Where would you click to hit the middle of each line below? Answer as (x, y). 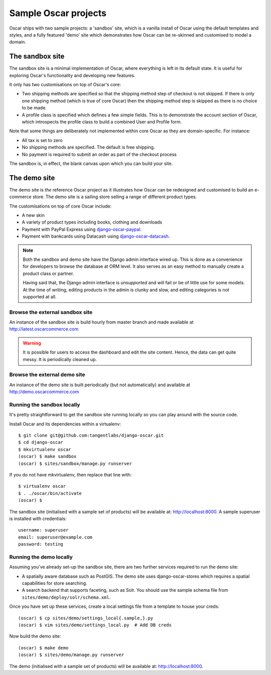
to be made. (34, 108)
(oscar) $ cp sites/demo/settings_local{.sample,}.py (86, 618)
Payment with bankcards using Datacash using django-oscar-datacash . (96, 236)
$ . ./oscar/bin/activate (50, 493)
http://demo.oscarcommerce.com (44, 392)
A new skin (33, 215)
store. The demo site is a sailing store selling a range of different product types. (115, 197)
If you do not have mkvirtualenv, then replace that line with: (71, 475)
